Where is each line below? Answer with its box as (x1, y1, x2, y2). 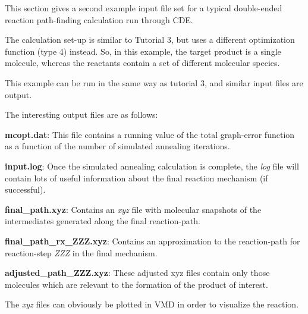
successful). (5, 183, 46, 196)
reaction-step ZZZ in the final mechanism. (5, 246, 158, 259)
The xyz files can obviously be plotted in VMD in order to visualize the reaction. (5, 298, 299, 310)
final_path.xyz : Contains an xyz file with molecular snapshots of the (5, 203, 262, 215)
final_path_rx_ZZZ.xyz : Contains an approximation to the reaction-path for (5, 234, 300, 247)
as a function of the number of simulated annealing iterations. (5, 140, 230, 152)
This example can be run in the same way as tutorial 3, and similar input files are (5, 76, 303, 89)
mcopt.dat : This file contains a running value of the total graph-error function (5, 128, 295, 140)
